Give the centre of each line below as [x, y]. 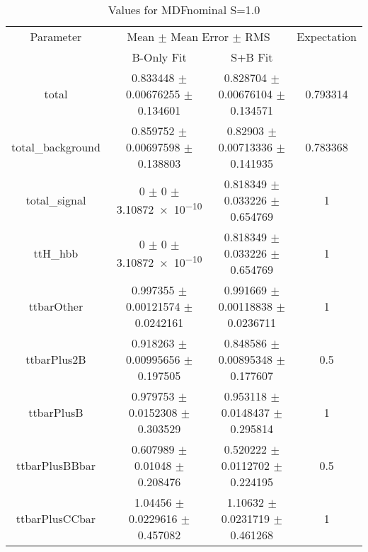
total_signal [56, 200]
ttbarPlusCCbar [56, 518]
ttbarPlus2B [56, 359]
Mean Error [200, 36]
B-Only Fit [159, 57]
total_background [56, 147]
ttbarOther [56, 306]
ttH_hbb [56, 253]
